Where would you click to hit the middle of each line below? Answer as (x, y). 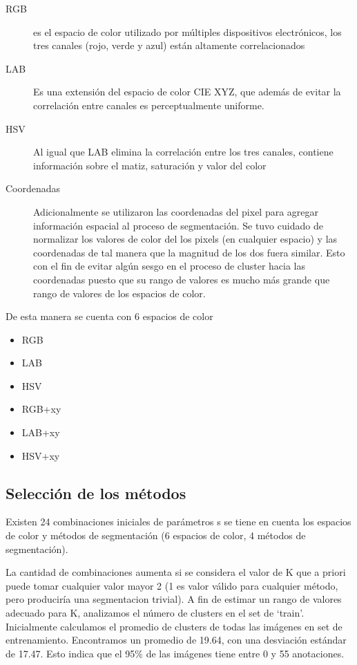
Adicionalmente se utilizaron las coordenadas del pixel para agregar (176, 211)
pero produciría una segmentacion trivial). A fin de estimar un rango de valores (174, 599)
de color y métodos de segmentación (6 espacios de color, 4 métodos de (156, 535)
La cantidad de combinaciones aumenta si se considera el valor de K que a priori (176, 572)
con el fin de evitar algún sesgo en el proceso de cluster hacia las (170, 266)
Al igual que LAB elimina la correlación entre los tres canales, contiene (183, 152)
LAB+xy (41, 432)
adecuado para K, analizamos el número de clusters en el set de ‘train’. (155, 613)
